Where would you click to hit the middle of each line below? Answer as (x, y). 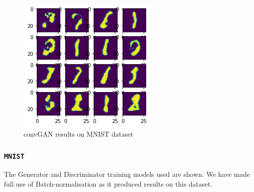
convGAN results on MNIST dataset (78, 133)
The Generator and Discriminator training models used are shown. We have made (127, 174)
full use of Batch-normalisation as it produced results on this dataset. (108, 183)
